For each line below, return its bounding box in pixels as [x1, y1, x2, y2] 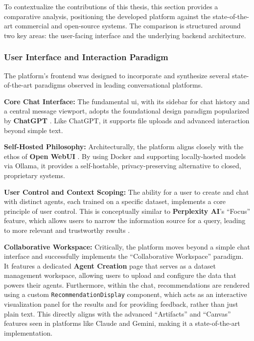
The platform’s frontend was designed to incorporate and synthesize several [4, 70, 230, 80]
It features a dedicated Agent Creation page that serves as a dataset [4, 260, 216, 271]
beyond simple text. [4, 125, 63, 135]
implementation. [4, 327, 53, 338]
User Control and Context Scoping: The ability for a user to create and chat [4, 186, 249, 197]
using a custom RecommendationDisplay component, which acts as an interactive [4, 289, 247, 299]
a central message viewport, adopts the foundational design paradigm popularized [4, 106, 250, 116]
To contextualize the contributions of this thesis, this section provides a [4, 1, 218, 11]
